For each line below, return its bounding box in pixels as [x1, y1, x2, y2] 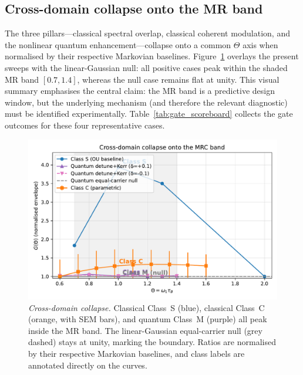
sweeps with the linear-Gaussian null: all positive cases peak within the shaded [5, 61, 288, 73]
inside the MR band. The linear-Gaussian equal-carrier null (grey [28, 324, 262, 336]
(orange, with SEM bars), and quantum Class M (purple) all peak [28, 313, 267, 325]
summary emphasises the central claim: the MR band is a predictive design [5, 85, 275, 97]
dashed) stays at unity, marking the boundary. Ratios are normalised [28, 336, 276, 348]
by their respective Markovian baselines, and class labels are [28, 347, 245, 359]
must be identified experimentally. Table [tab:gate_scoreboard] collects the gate [5, 107, 293, 120]
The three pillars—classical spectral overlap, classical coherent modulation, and [5, 27, 290, 39]
